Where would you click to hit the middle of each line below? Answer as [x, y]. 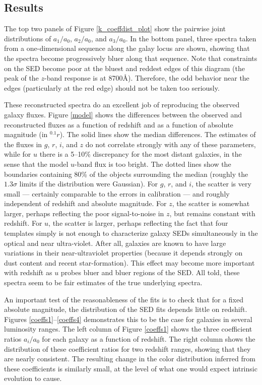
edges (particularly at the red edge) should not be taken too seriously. [112, 87]
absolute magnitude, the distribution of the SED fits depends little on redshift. [126, 309]
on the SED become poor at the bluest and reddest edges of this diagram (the [124, 68]
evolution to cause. [33, 378]
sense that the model [36, 164]
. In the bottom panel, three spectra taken [191, 38]
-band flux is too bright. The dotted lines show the [153, 164]
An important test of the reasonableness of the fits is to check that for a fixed [124, 299]
